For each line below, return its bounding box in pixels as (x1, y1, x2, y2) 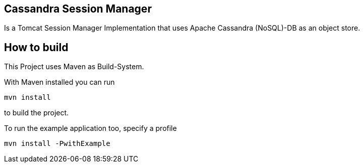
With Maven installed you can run (4, 78, 115, 87)
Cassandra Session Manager (4, 3, 152, 15)
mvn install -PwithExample (4, 139, 110, 148)
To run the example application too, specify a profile (4, 124, 177, 133)
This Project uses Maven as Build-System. (4, 62, 144, 71)
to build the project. (4, 108, 69, 117)
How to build (4, 41, 69, 54)
